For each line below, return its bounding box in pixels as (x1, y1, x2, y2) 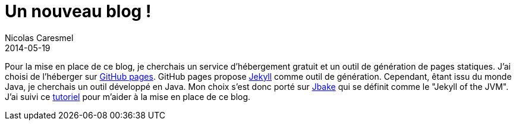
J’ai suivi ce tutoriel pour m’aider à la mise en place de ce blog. (5, 91, 251, 102)
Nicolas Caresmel (5, 32, 74, 43)
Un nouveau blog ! (5, 1, 152, 21)
